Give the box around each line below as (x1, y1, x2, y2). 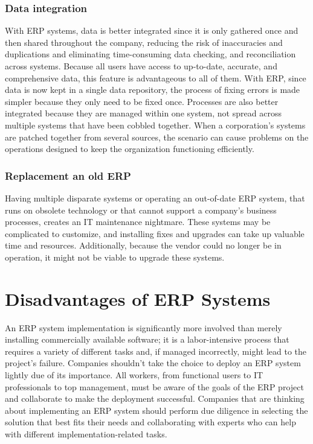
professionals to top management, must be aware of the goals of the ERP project (5, 380, 304, 393)
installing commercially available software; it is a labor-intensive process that (5, 333, 289, 346)
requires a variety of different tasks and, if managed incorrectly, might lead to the (5, 344, 307, 357)
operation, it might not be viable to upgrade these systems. (5, 250, 225, 263)
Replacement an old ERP (5, 168, 131, 183)
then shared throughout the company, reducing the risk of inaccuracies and (5, 36, 283, 48)
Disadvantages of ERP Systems (5, 286, 271, 311)
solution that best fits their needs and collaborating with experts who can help (5, 416, 296, 428)
